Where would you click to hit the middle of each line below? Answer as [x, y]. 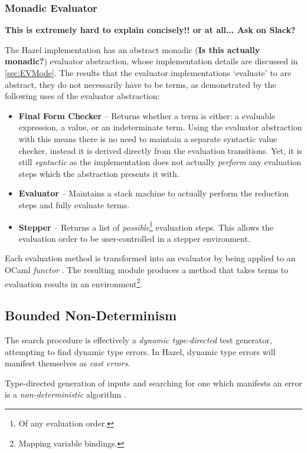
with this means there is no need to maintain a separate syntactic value [148, 138]
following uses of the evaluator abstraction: [82, 96]
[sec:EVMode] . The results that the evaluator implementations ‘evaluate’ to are [148, 73]
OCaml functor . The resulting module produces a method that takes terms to [147, 269]
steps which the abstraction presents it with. [99, 173]
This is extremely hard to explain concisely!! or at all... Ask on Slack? [150, 30]
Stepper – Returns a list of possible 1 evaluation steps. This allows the [146, 226]
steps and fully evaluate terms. [74, 204]
